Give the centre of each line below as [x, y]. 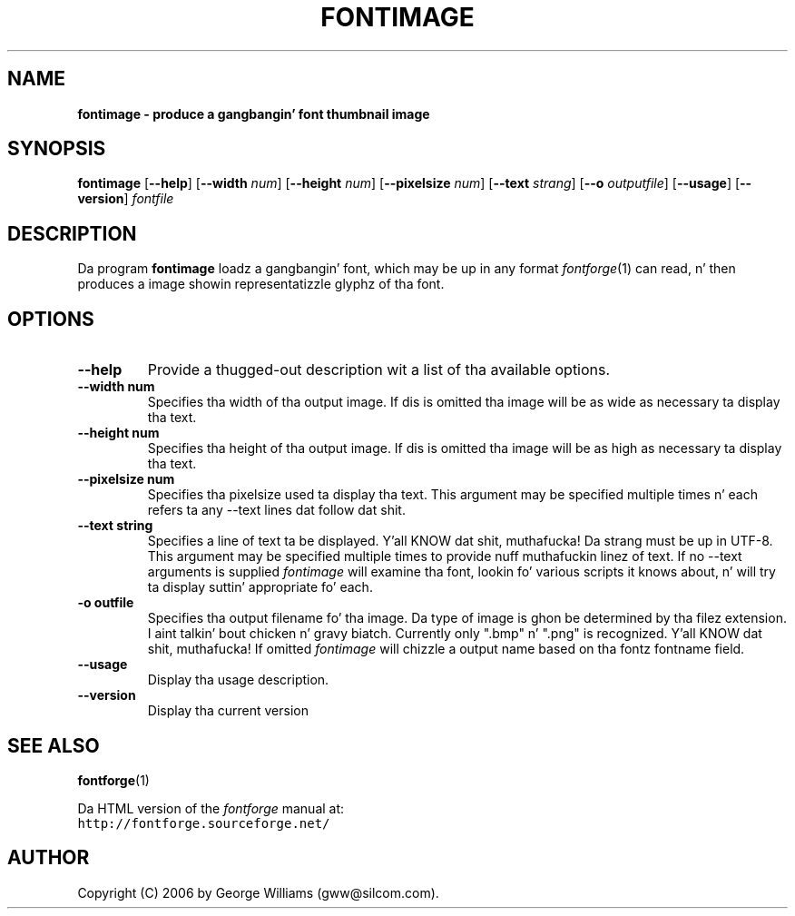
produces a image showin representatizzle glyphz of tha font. [261, 284]
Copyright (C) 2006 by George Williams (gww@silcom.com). [258, 892]
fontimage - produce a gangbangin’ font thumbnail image [254, 113]
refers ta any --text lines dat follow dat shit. [276, 510]
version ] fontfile [126, 199]
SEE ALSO [54, 745]
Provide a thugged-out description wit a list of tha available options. [379, 370]
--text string [115, 526]
